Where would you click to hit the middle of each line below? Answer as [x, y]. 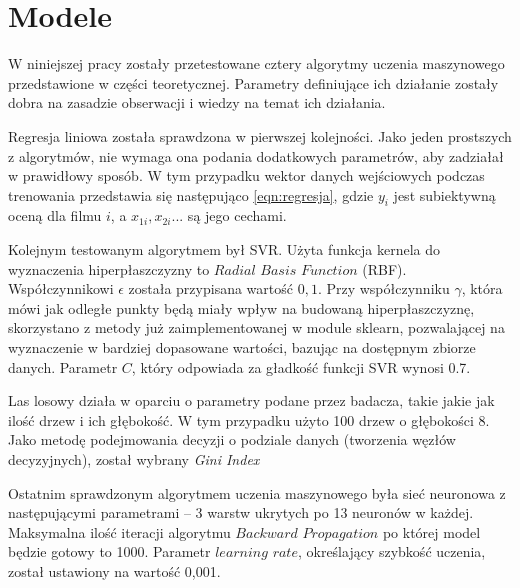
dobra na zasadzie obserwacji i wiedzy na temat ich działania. [197, 102]
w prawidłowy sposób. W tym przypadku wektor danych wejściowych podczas [246, 175]
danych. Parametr [63, 366]
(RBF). [384, 268]
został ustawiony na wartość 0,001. [114, 570]
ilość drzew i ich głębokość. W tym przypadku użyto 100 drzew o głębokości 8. [249, 419]
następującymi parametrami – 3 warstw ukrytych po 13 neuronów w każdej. [241, 512]
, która [482, 288]
